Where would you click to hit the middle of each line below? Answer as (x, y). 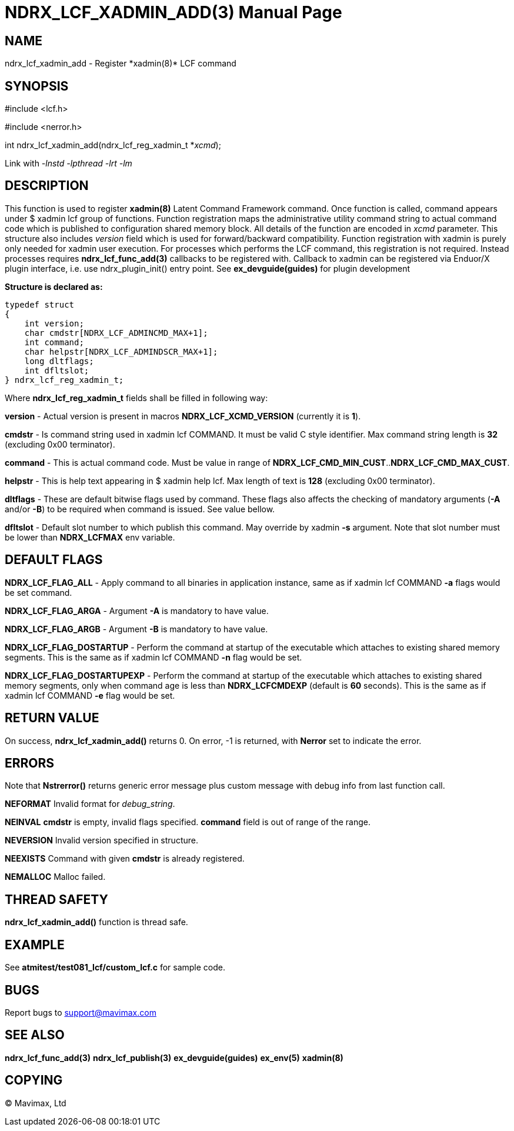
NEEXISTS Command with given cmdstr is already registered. (125, 859)
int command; (54, 342)
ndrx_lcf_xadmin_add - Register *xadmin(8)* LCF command (121, 64)
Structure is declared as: (54, 286)
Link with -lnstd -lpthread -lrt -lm (69, 164)
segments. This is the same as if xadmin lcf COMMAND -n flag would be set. (153, 657)
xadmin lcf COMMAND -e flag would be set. (90, 695)
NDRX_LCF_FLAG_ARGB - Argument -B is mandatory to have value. (136, 629)
